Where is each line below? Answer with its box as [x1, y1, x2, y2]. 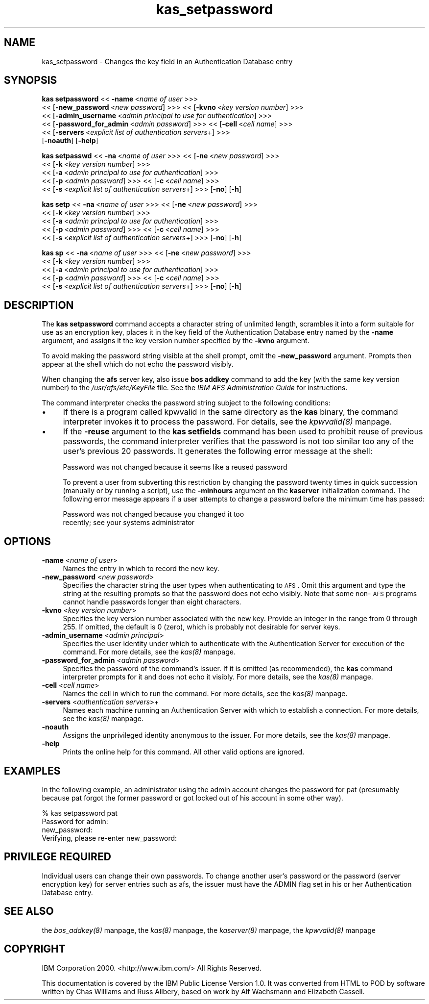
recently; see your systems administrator [63, 518, 195, 527]
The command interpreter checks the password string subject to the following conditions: [42, 399, 331, 407]
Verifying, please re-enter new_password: [42, 833, 177, 842]
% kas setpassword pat [42, 808, 118, 817]
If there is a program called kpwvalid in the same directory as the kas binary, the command [63, 407, 398, 417]
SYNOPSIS [4, 74, 57, 87]
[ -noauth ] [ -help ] [42, 136, 98, 145]
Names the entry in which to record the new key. [63, 564, 219, 573]
